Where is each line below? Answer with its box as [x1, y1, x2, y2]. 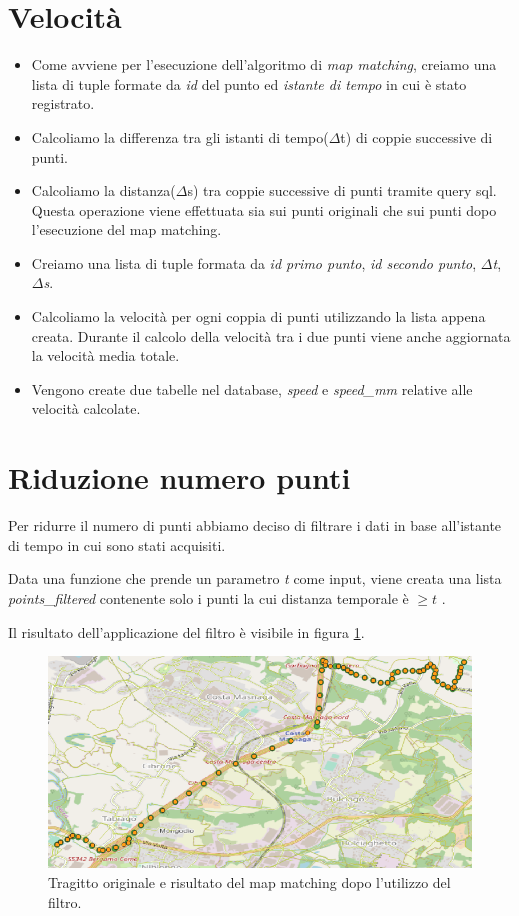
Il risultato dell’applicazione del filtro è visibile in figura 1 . [8, 621, 365, 642]
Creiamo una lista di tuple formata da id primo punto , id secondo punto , [31, 252, 477, 273]
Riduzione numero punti [8, 457, 351, 498]
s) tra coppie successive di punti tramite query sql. [187, 180, 497, 201]
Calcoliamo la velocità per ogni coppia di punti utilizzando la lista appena [31, 306, 486, 327]
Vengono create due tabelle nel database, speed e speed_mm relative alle [31, 378, 473, 399]
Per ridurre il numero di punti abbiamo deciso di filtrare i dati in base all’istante [8, 515, 502, 536]
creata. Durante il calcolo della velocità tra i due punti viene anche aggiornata [31, 325, 511, 346]
